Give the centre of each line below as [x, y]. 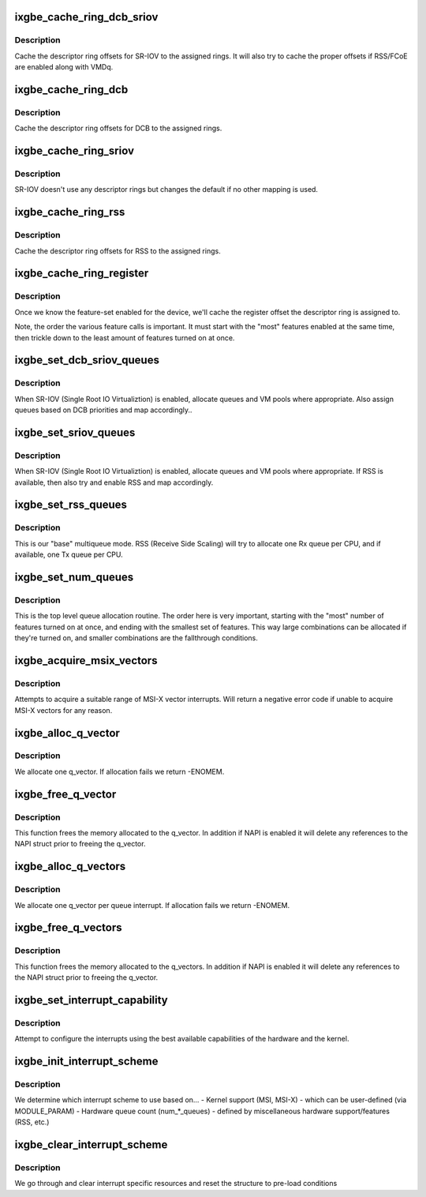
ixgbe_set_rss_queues [71, 505]
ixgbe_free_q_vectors [68, 928]
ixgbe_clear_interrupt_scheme [91, 1144]
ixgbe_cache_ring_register [82, 274]
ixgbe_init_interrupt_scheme [86, 1062]
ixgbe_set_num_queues [74, 578]
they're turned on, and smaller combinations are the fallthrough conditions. [136, 638]
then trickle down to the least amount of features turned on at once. [125, 338]
